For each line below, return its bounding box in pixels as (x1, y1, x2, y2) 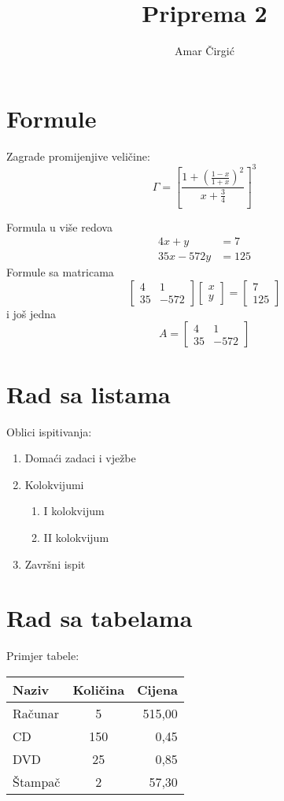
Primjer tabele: (6, 647, 79, 664)
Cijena (137, 680, 178, 699)
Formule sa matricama (6, 264, 114, 280)
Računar (13, 703, 59, 722)
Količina (72, 680, 125, 699)
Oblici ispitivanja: (6, 423, 92, 439)
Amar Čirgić (175, 43, 234, 59)
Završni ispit (24, 555, 86, 572)
